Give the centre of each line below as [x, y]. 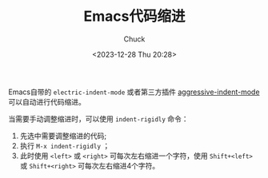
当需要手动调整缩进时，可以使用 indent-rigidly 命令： [99, 119]
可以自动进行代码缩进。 [47, 101]
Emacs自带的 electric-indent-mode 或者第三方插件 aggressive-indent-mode [134, 92]
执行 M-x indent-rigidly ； [65, 145]
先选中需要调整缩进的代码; [63, 136]
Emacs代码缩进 [134, 16]
